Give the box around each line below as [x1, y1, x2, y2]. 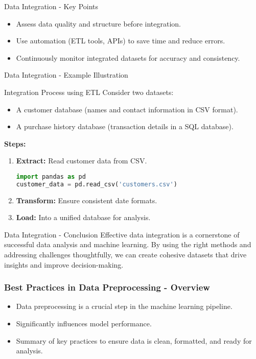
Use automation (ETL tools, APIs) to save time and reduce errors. [16, 35, 225, 46]
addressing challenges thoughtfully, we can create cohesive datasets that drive [4, 249, 247, 260]
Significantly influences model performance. [16, 318, 152, 329]
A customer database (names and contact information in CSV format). [16, 104, 238, 114]
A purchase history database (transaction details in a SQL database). [16, 121, 234, 132]
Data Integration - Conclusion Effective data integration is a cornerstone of [4, 229, 240, 240]
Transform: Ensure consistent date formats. [16, 195, 157, 205]
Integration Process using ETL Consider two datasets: [4, 86, 174, 97]
